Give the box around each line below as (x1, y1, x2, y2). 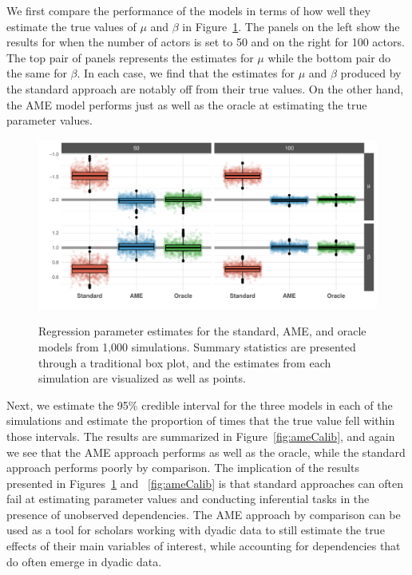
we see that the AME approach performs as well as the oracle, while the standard (6, 443, 406, 460)
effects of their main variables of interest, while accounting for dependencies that (6, 537, 401, 554)
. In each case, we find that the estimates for (77, 65, 295, 81)
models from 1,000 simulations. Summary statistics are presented (38, 338, 356, 355)
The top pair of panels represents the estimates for (6, 49, 254, 65)
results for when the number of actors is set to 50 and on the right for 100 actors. (6, 34, 405, 50)
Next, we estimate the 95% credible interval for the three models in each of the (6, 396, 393, 413)
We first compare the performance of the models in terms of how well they (6, 2, 371, 18)
